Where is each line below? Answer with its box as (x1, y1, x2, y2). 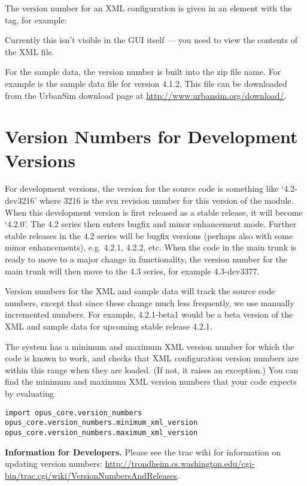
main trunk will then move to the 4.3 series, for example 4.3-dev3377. (5, 264, 260, 277)
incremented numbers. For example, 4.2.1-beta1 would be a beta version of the (5, 308, 293, 321)
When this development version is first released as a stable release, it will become (5, 206, 303, 218)
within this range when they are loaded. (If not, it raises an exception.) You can (5, 363, 299, 376)
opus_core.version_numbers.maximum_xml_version (5, 428, 198, 437)
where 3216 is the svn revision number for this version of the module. (39, 194, 294, 207)
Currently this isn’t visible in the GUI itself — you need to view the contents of (5, 34, 297, 46)
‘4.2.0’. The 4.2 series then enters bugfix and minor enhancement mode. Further (5, 218, 297, 230)
